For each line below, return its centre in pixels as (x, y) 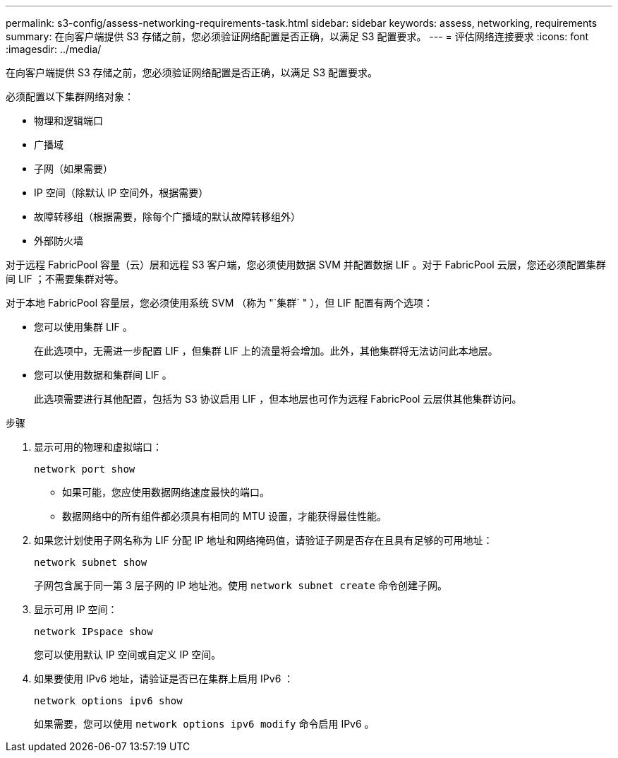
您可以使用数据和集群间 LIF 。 (103, 375)
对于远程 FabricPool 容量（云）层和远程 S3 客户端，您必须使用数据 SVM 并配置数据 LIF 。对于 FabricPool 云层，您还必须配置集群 (306, 265)
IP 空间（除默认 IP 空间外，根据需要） (121, 193)
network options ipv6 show (108, 701)
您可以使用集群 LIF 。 (83, 327)
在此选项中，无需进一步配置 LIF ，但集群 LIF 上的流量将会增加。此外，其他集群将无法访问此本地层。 (266, 351)
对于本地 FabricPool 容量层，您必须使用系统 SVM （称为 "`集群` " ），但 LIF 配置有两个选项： (219, 303)
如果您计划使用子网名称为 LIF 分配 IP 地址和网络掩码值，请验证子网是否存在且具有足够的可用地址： (263, 540)
